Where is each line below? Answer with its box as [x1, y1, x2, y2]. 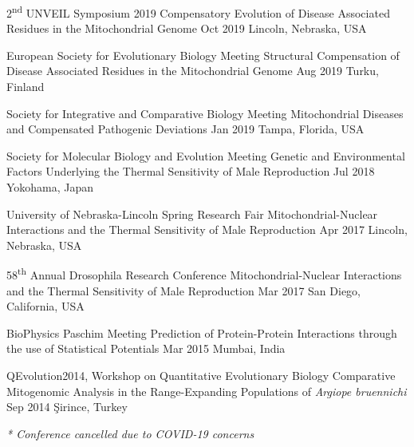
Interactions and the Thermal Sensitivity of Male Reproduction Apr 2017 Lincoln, [6, 221, 408, 238]
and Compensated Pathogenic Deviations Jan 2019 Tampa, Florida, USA [6, 121, 365, 137]
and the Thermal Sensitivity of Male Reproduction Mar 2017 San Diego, [6, 282, 361, 299]
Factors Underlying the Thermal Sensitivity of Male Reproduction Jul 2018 [6, 163, 375, 180]
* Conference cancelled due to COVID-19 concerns [6, 425, 254, 441]
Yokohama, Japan [6, 179, 94, 195]
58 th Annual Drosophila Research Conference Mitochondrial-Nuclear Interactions [6, 264, 402, 283]
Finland [6, 78, 45, 95]
